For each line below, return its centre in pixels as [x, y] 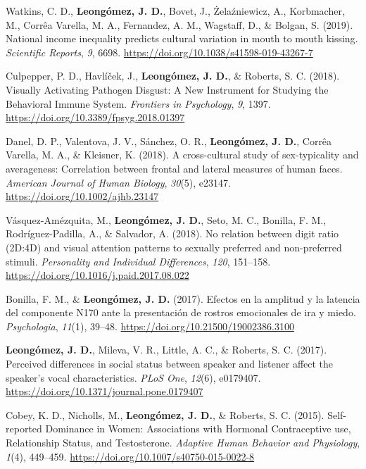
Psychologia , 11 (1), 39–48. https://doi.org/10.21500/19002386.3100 [150, 326]
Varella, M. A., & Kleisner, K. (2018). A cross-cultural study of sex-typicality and [182, 155]
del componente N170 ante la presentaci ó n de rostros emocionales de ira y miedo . [181, 312]
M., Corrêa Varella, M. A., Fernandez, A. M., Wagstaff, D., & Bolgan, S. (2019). [179, 24]
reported [24, 429]
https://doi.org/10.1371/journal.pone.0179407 [105, 391]
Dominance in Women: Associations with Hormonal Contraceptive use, [198, 429]
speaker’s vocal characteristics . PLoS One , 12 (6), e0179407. [133, 377]
